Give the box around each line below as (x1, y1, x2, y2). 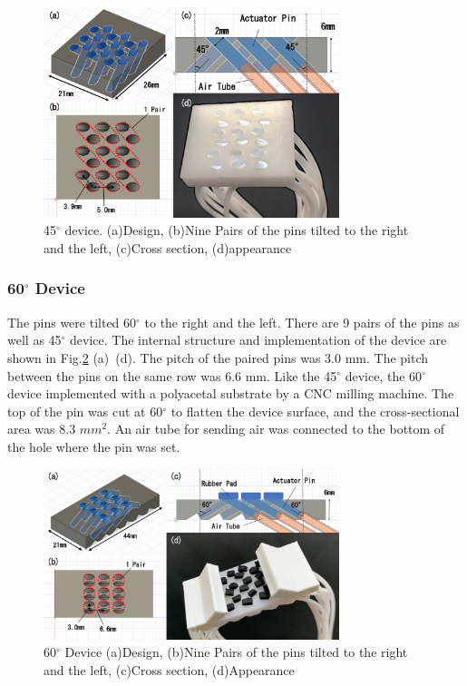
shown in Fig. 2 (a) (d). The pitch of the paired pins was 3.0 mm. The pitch (7, 348, 429, 367)
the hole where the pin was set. (7, 436, 180, 456)
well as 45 (7, 330, 62, 349)
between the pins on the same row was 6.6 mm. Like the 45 (7, 366, 337, 385)
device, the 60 (345, 366, 423, 385)
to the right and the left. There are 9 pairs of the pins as (144, 312, 460, 331)
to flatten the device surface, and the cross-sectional (170, 401, 460, 420)
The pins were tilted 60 (7, 312, 137, 331)
